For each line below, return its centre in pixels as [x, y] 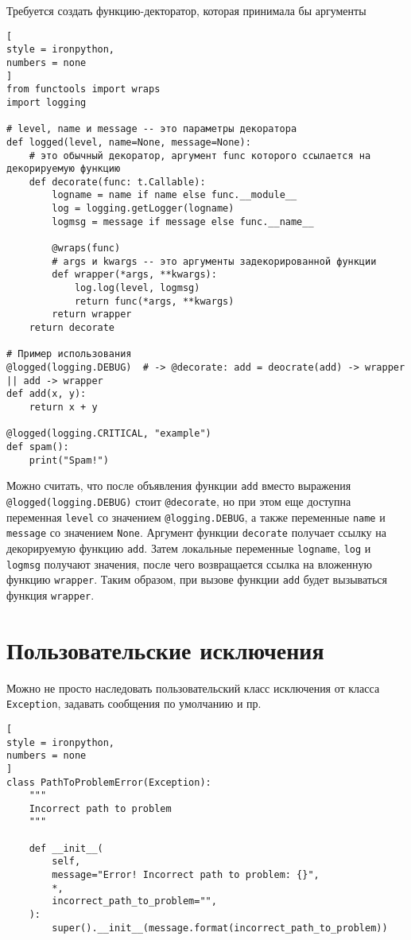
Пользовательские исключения [165, 649]
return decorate [72, 328]
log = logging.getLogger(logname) [143, 209]
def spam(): [38, 447]
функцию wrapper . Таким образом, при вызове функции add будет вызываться [197, 579]
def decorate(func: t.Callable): [117, 182]
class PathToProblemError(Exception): [109, 782]
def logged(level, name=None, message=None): [129, 142]
